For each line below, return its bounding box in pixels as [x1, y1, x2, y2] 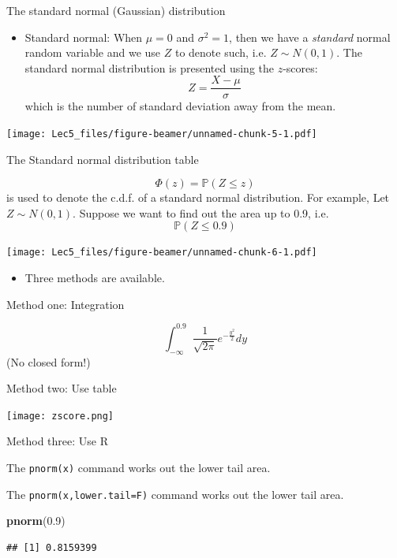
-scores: [283, 59, 318, 76]
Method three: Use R [6, 433, 109, 449]
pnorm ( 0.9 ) [6, 512, 66, 529]
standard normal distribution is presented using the [24, 59, 274, 76]
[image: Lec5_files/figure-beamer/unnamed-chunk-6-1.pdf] [6, 247, 317, 259]
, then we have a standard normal [229, 28, 391, 45]
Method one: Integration [6, 296, 125, 312]
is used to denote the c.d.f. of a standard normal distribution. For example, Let [6, 189, 390, 206]
